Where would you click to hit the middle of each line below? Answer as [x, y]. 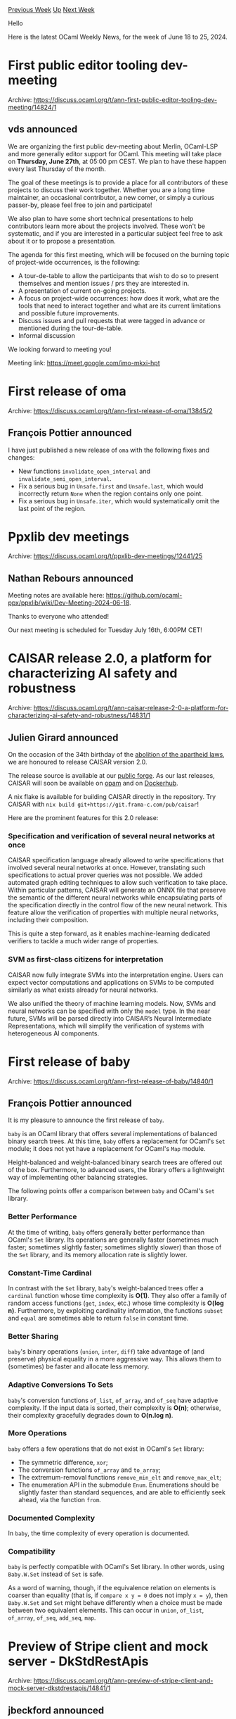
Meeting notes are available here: [56, 596]
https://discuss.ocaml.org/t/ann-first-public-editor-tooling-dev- [125, 99]
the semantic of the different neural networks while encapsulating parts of [116, 898]
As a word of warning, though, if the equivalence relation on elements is [112, 1588]
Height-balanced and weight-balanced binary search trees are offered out [115, 1162]
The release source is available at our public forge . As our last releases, [111, 775]
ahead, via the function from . [59, 1499]
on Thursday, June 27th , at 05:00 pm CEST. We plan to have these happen [117, 161]
